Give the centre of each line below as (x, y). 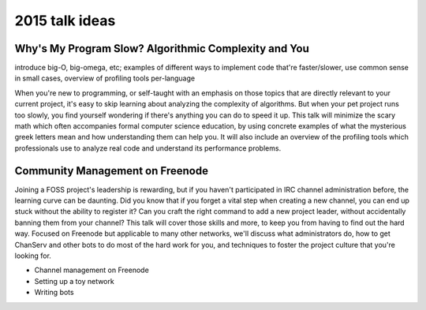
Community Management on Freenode (112, 171)
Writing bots (54, 293)
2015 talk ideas (65, 21)
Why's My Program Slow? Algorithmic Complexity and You (162, 49)
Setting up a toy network (74, 281)
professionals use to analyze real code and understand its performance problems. (148, 148)
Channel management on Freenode (92, 270)
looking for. (33, 256)
